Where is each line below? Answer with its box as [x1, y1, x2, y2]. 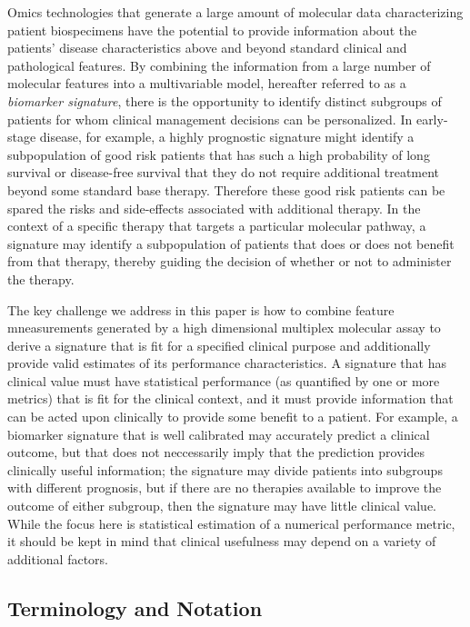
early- [415, 109, 448, 128]
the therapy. [7, 269, 75, 288]
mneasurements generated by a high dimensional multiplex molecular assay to [7, 318, 441, 337]
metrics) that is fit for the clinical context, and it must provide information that [7, 389, 454, 408]
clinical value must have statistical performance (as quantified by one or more [7, 371, 440, 390]
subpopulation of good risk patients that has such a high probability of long [7, 144, 430, 164]
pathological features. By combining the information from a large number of [7, 55, 431, 75]
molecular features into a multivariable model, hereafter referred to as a [7, 74, 406, 93]
